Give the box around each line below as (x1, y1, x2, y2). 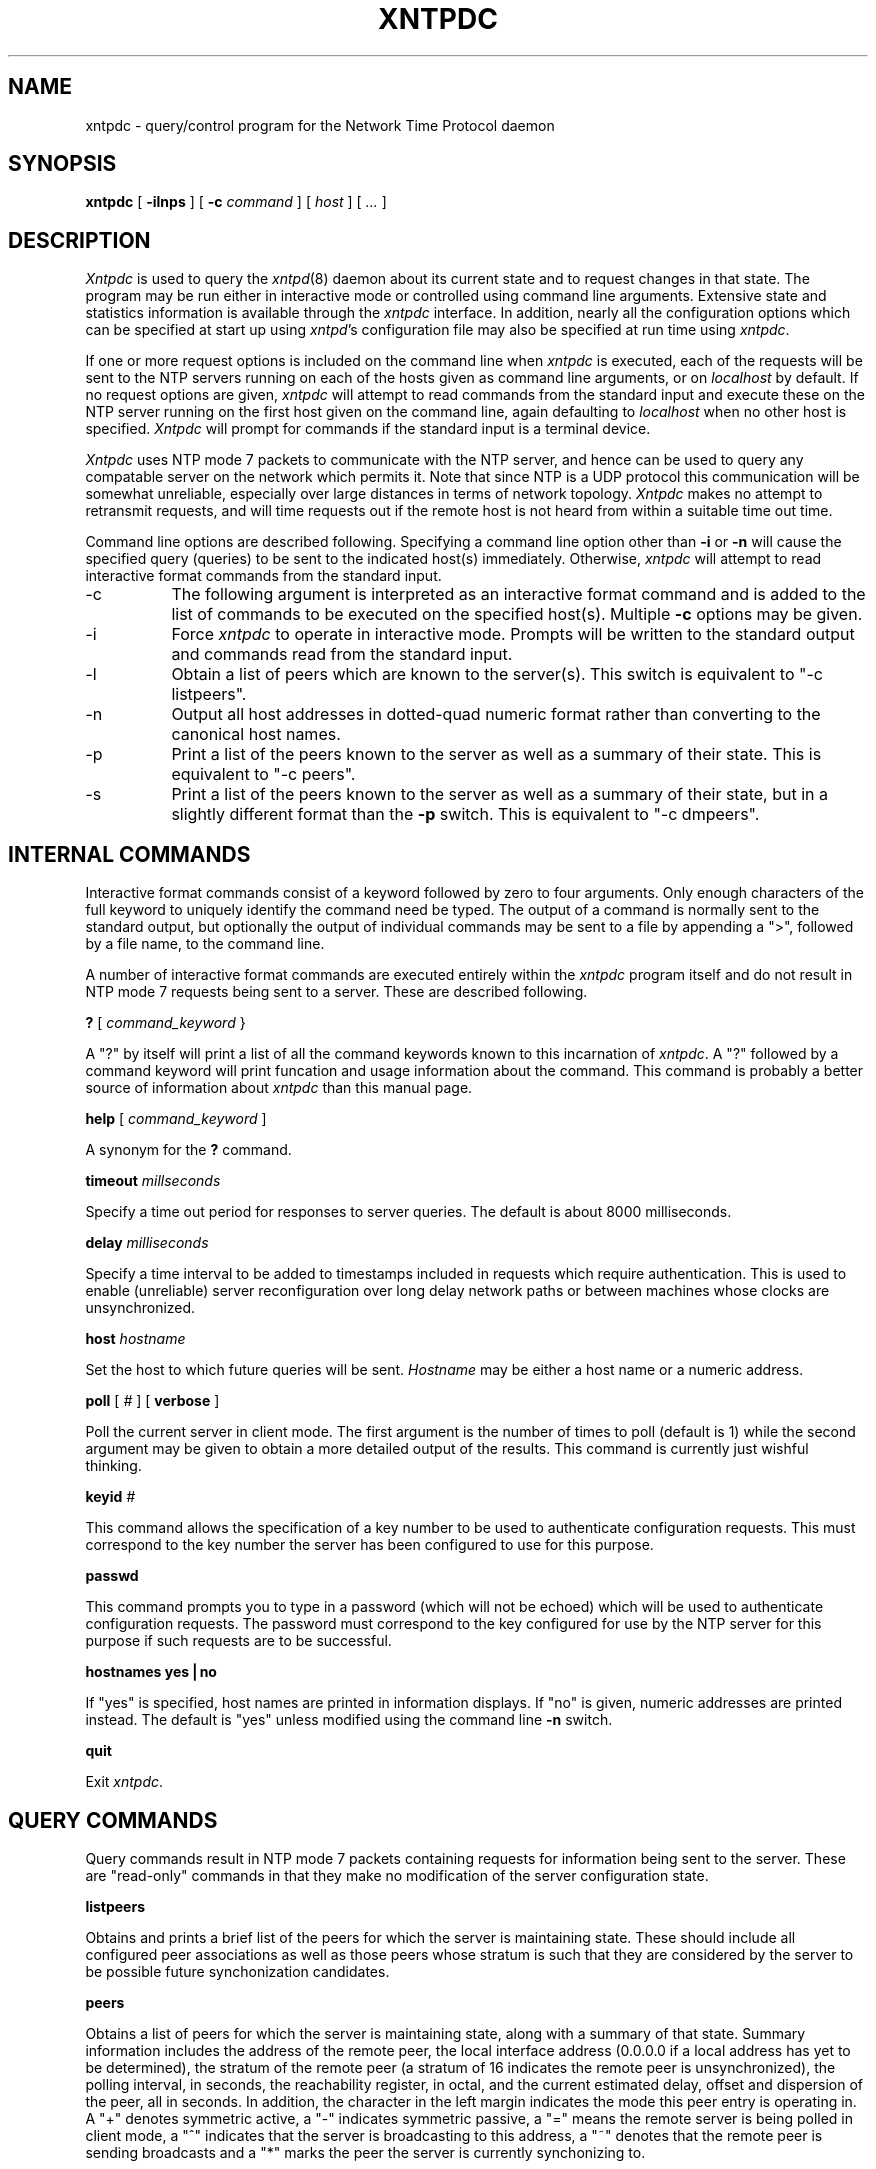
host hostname (85, 1330, 186, 1348)
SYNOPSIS (8, 151, 117, 177)
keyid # (85, 1488, 136, 1506)
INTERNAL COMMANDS (8, 841, 251, 867)
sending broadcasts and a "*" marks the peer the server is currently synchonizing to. (85, 2143, 646, 2161)
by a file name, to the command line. (85, 935, 325, 953)
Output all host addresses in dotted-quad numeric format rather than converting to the (171, 704, 821, 725)
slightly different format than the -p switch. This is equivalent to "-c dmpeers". (171, 804, 760, 825)
